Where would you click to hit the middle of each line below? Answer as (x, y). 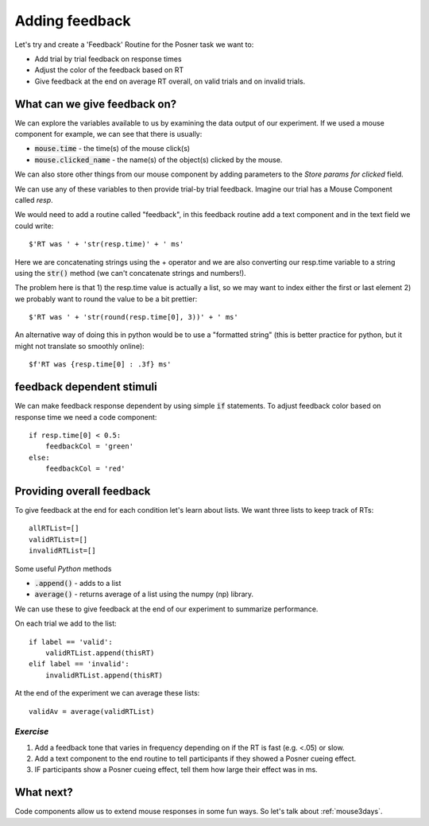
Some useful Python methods (63, 568)
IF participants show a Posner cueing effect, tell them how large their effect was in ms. (176, 770)
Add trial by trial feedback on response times (108, 59)
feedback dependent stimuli (86, 387)
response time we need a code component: (86, 417)
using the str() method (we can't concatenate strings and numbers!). (130, 273)
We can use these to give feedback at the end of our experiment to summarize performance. (166, 609)
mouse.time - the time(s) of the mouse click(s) (112, 149)
